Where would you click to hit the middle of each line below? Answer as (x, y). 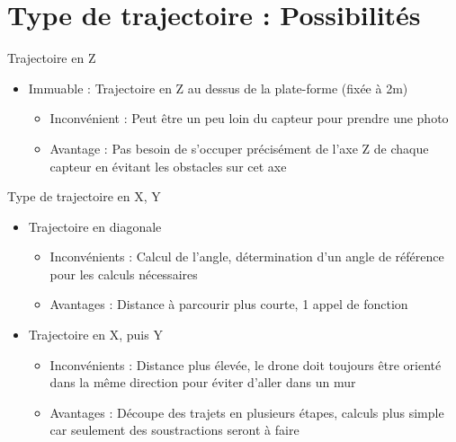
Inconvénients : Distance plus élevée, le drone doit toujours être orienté (246, 364)
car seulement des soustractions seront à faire (174, 430)
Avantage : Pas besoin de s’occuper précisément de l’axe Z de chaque (239, 148)
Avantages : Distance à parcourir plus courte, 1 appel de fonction (229, 304)
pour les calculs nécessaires (124, 274)
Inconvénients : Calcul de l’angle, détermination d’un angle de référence (247, 256)
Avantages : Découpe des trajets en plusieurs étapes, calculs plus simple (247, 412)
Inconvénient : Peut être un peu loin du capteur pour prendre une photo (249, 118)
